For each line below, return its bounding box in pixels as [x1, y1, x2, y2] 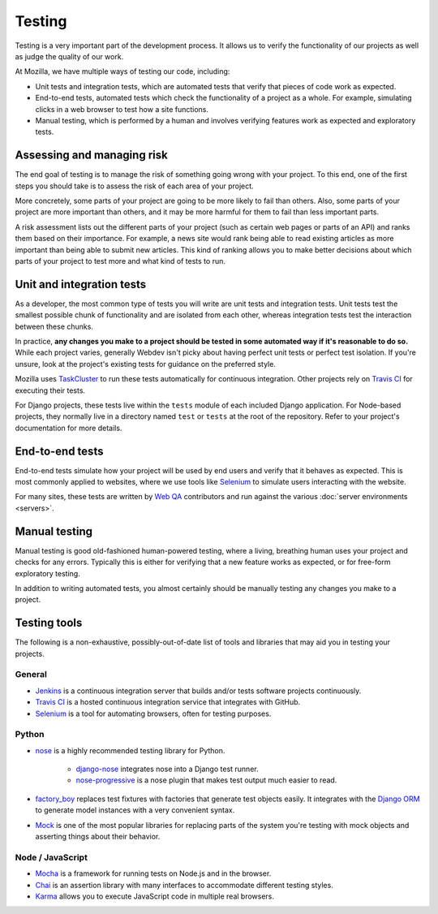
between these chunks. [15, 321, 93, 331]
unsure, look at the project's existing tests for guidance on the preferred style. [15, 359, 276, 369]
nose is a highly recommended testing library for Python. [35, 745, 225, 755]
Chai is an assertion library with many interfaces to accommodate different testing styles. [35, 880, 334, 890]
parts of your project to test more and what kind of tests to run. [15, 256, 226, 265]
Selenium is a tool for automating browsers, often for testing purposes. [35, 709, 272, 718]
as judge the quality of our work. [15, 51, 124, 61]
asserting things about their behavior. [35, 831, 161, 841]
